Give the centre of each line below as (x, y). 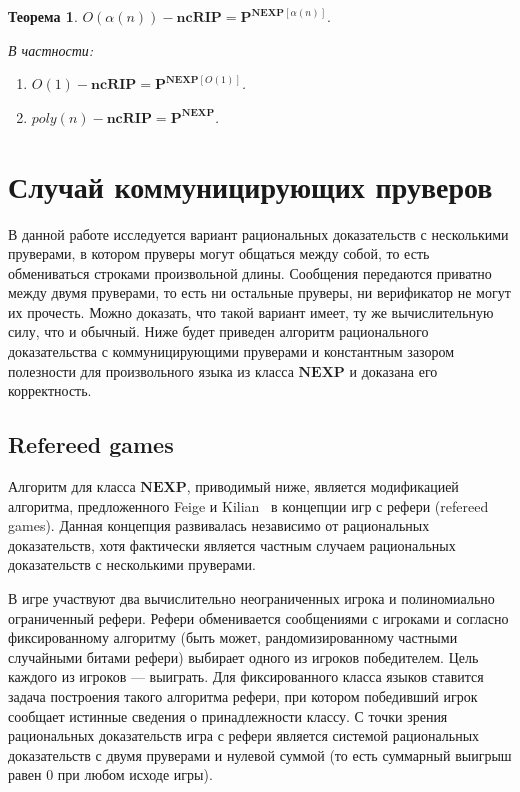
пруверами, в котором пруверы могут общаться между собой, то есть (219, 253)
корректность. (50, 390)
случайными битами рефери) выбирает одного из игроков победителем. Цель (243, 656)
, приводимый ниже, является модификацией (322, 486)
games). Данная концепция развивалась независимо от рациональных (219, 525)
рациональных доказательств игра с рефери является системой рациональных (244, 735)
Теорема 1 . (43, 16)
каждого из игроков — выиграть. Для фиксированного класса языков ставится (246, 676)
